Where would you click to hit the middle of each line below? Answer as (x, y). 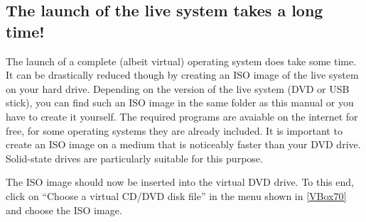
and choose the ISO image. (64, 210)
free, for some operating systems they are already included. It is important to (174, 130)
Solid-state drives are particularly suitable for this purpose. (134, 158)
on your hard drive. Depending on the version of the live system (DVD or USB (178, 88)
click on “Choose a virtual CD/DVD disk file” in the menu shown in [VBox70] (176, 195)
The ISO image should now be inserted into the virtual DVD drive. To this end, (180, 182)
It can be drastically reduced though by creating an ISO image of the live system (182, 75)
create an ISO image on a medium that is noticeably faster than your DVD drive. (183, 144)
